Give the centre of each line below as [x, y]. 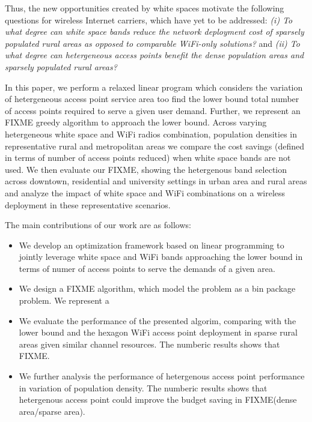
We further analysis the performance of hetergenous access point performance [162, 376]
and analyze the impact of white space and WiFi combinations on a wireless [145, 192]
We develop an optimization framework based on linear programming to [151, 245]
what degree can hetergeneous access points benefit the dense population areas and [154, 55]
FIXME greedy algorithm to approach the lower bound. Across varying [136, 122]
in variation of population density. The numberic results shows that [143, 387]
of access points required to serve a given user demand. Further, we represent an [153, 110]
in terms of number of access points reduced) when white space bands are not [148, 158]
